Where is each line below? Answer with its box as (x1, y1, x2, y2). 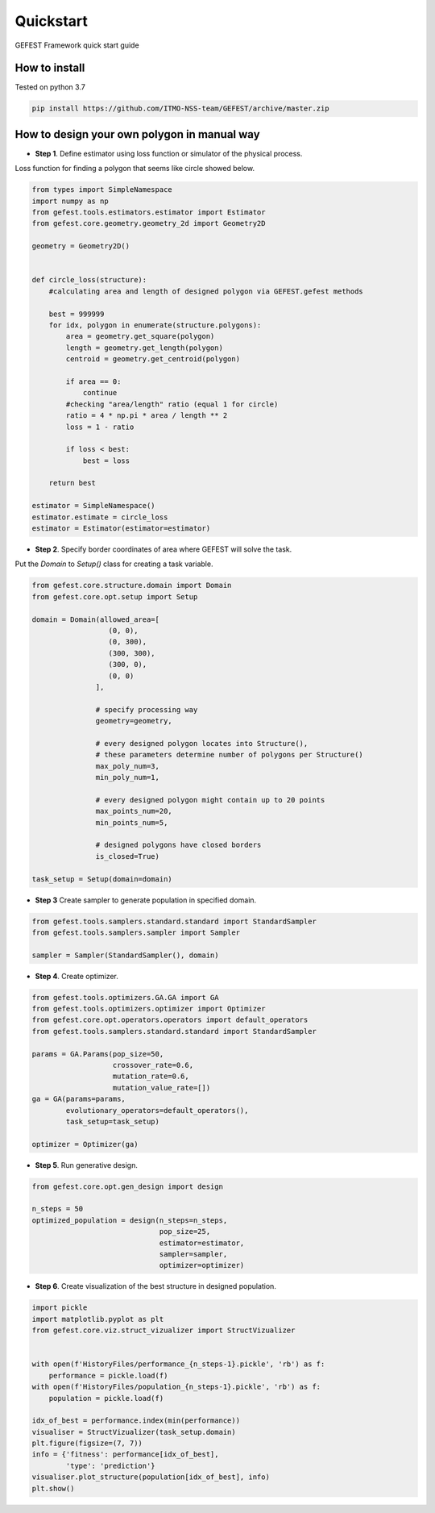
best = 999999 (48, 309, 105, 319)
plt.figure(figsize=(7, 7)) (31, 1439, 143, 1448)
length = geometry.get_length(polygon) (65, 343, 223, 352)
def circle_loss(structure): (31, 275, 147, 285)
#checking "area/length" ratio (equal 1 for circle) (65, 399, 279, 409)
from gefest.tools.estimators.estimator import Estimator (31, 208, 266, 217)
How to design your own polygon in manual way (14, 127, 261, 141)
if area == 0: (65, 377, 122, 386)
